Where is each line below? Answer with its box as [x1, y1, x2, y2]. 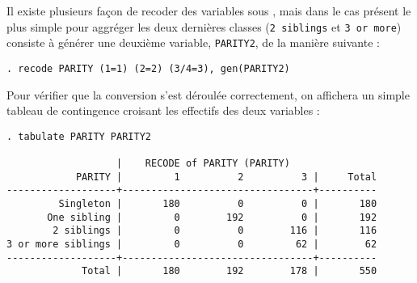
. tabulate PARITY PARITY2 [6, 130, 151, 142]
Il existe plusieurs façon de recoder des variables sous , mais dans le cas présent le [6, 2, 411, 19]
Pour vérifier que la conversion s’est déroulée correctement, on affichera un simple [6, 86, 410, 103]
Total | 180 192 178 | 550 [82, 265, 377, 277]
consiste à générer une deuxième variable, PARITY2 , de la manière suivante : [6, 34, 380, 51]
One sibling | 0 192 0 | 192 [47, 211, 377, 223]
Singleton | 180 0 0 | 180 [58, 198, 377, 210]
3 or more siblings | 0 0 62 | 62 [6, 239, 377, 250]
